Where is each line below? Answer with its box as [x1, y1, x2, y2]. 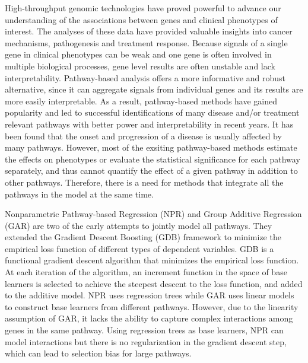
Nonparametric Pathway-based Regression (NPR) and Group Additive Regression [5, 208, 302, 220]
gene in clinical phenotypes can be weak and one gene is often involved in [5, 48, 272, 60]
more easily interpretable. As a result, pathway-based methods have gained [5, 94, 278, 107]
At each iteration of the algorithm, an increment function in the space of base [5, 266, 287, 278]
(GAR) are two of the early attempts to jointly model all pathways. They [5, 219, 272, 231]
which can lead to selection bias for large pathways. [5, 347, 192, 359]
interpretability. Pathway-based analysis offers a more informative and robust [5, 71, 285, 84]
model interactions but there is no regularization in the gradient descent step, [5, 335, 287, 348]
